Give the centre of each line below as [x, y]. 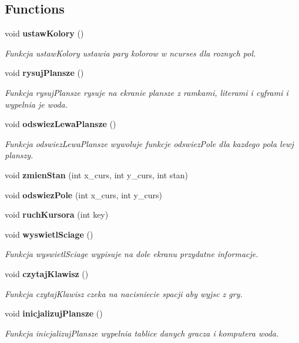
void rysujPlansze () [44, 73]
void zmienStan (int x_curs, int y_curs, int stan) [97, 174]
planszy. [19, 155]
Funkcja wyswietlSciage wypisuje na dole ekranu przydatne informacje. [132, 254]
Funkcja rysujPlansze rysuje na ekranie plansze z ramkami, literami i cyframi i [147, 92]
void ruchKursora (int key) [57, 214]
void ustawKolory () [44, 33]
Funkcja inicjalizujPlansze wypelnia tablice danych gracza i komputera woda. [142, 333]
